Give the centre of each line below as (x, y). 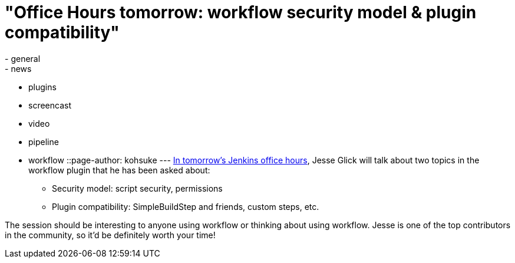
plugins (42, 87)
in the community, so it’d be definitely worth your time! (110, 235)
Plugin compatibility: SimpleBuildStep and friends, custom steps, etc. (186, 206)
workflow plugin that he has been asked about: (119, 170)
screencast (50, 105)
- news (18, 68)
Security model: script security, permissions (137, 188)
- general (23, 58)
